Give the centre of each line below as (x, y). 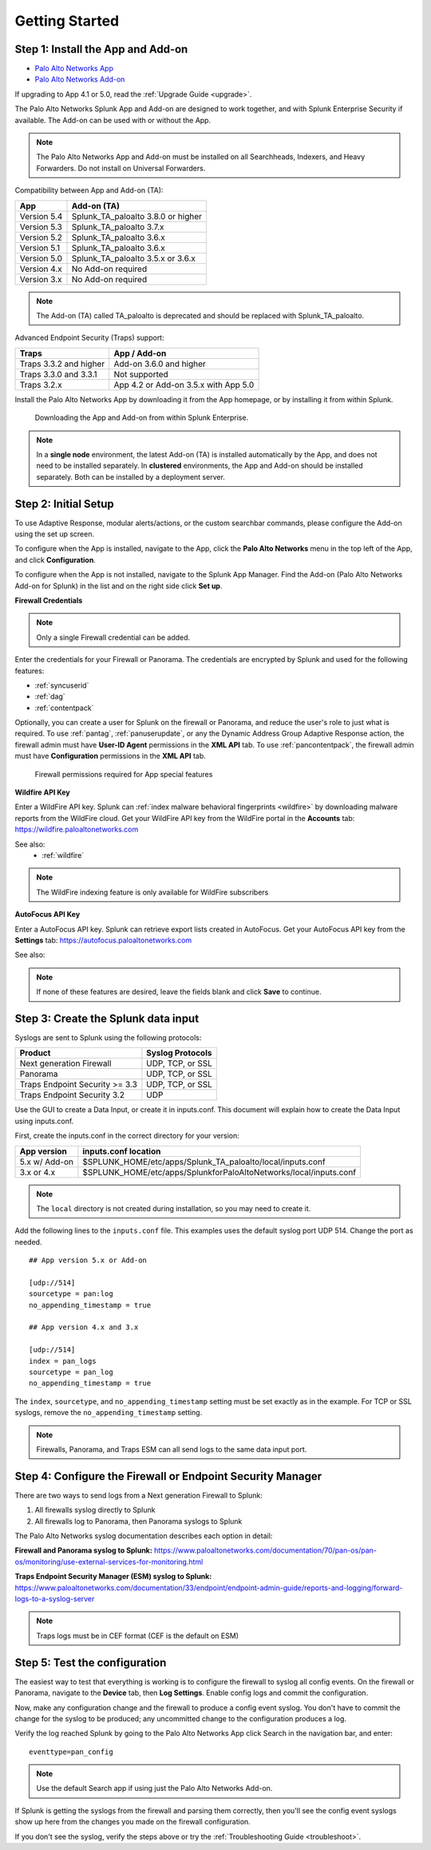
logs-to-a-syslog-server (55, 1599)
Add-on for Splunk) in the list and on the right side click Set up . (119, 586)
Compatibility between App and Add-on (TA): (89, 190)
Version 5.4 (41, 216)
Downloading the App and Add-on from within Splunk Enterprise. (142, 418)
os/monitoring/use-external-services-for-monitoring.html (109, 1561)
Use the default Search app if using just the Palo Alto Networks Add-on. (154, 1788)
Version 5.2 (41, 237)
